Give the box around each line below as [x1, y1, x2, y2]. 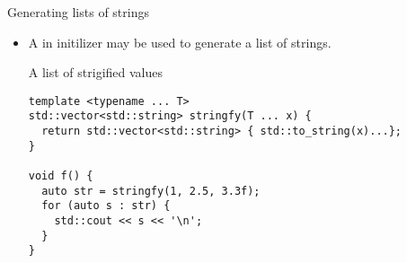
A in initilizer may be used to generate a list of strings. [28, 32, 332, 51]
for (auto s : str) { [41, 199, 171, 213]
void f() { [28, 170, 93, 183]
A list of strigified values [28, 63, 164, 82]
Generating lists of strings [7, 3, 149, 21]
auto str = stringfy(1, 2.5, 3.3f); [41, 184, 261, 197]
